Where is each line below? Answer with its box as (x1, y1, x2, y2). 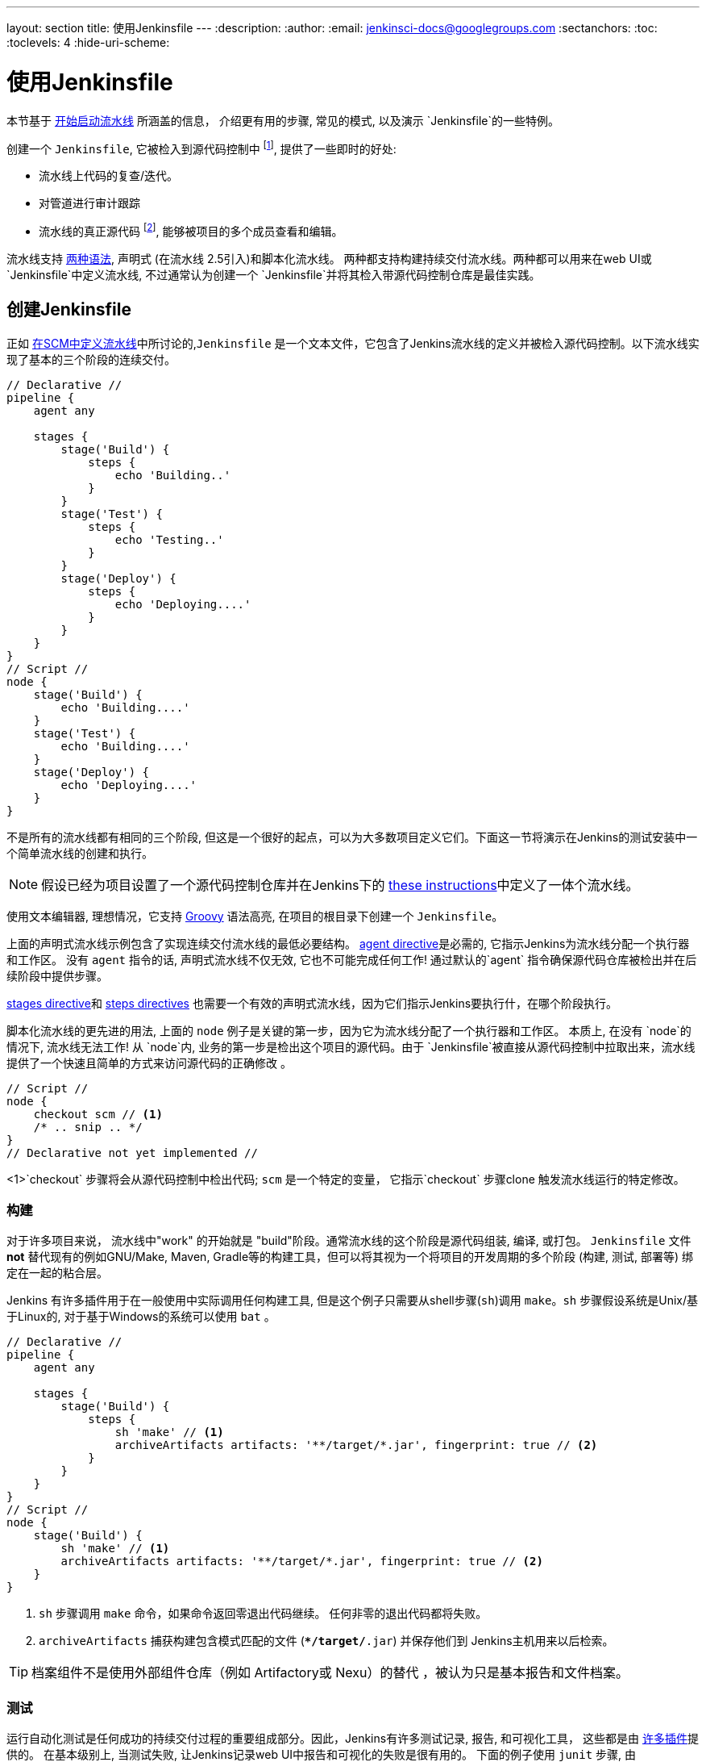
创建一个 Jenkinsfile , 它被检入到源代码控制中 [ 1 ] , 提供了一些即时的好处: (6, 139, 397, 156)
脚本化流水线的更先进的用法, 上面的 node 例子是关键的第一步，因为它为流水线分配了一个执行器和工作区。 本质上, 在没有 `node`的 (6, 1023, 691, 1038)
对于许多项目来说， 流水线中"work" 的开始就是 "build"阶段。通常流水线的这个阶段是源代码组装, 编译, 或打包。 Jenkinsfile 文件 (6, 1234, 691, 1248)
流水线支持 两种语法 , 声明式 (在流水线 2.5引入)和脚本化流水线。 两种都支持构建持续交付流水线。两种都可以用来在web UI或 (6, 251, 652, 265)
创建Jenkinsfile (6, 299, 131, 320)
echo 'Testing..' (114, 532, 224, 546)
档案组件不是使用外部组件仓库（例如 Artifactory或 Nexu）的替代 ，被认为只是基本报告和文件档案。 (31, 1664, 629, 1681)
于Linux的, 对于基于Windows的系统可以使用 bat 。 (6, 1309, 276, 1324)
